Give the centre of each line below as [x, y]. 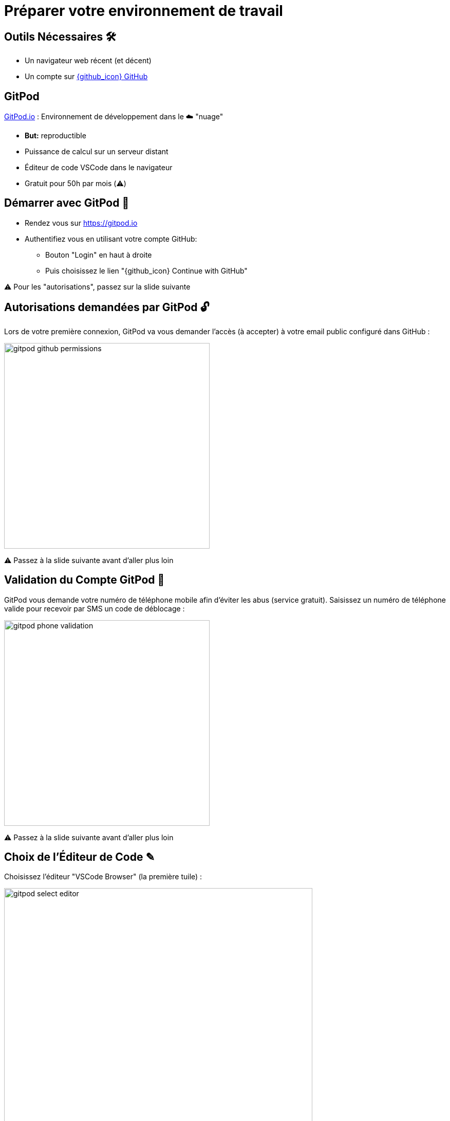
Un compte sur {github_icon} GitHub [86, 77]
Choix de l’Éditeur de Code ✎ [79, 857]
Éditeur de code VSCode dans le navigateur [99, 168]
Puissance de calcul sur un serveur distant [97, 152]
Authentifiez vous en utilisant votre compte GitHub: [111, 239]
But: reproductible [55, 136]
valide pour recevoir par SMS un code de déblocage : [95, 608]
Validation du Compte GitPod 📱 [85, 580]
